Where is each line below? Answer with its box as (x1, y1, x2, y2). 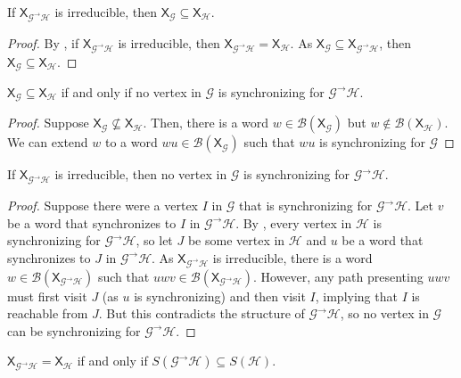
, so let (136, 231, 173, 250)
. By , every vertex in (235, 213, 352, 232)
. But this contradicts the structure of (98, 304, 305, 323)
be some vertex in (187, 231, 285, 250)
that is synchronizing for (239, 196, 373, 215)
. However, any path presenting (253, 267, 424, 285)
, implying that (315, 286, 398, 305)
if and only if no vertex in (61, 82, 202, 101)
